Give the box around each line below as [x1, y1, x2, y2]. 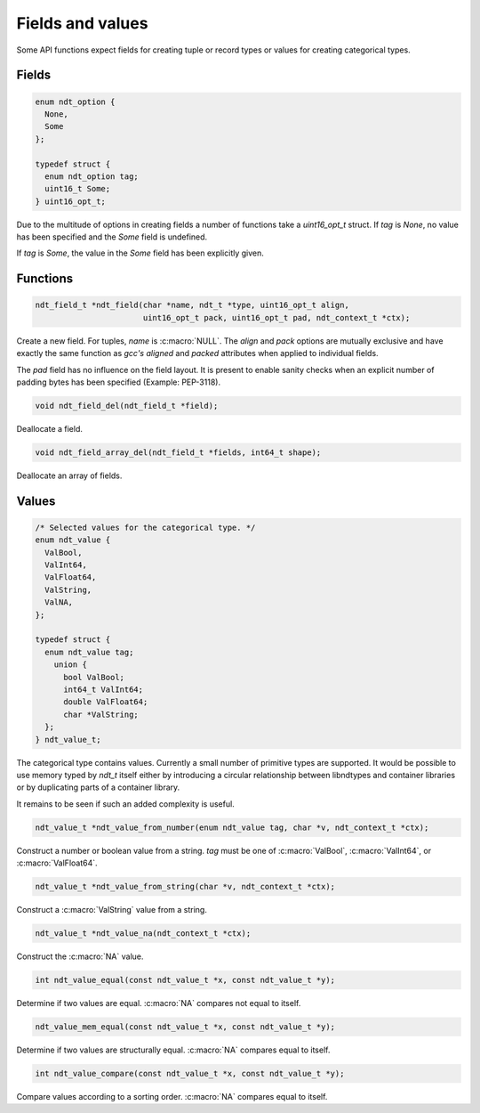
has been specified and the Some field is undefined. [16, 232, 208, 242]
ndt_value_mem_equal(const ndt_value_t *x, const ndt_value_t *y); [35, 1021, 336, 1032]
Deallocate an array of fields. [16, 470, 123, 481]
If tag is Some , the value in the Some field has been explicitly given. [16, 248, 264, 258]
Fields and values [16, 13, 148, 33]
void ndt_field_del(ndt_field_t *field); [35, 401, 219, 410]
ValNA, [44, 597, 74, 607]
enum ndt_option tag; [44, 171, 140, 182]
